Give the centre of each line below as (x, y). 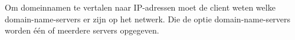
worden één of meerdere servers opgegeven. (82, 30)
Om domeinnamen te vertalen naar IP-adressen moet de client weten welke (140, 7)
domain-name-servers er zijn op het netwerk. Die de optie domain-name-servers (148, 19)
